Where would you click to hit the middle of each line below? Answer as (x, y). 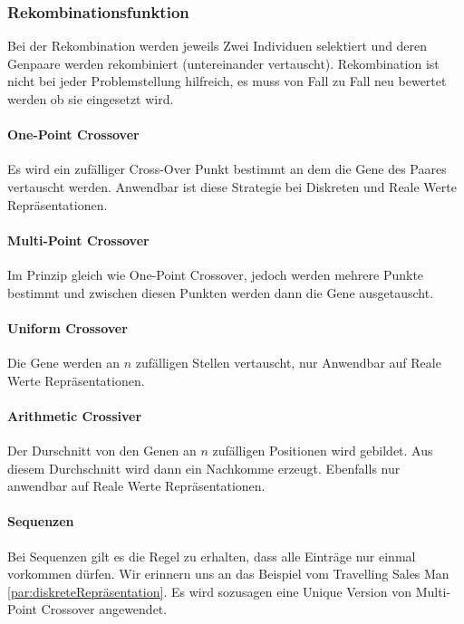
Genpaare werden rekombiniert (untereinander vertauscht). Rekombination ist (223, 63)
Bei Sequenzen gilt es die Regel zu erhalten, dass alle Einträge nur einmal (212, 556)
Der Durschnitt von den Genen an (102, 450)
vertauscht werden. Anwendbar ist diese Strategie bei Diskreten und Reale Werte (232, 186)
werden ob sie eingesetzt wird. (91, 99)
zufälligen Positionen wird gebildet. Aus (323, 450)
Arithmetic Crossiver (75, 415)
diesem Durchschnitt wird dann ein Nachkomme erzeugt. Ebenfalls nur (204, 468)
